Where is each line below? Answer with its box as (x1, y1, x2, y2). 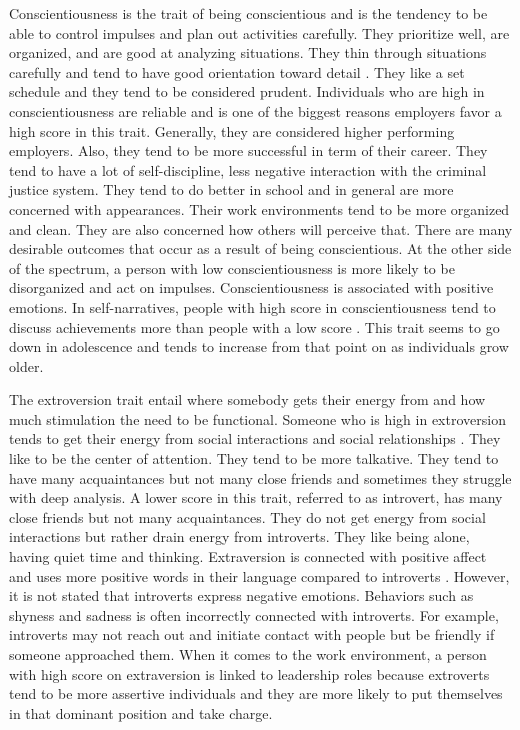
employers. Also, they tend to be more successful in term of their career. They (9, 140, 488, 161)
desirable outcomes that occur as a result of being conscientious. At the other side (9, 238, 512, 259)
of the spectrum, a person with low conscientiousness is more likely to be (9, 257, 455, 278)
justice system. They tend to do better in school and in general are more (9, 179, 454, 200)
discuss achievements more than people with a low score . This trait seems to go (9, 316, 500, 337)
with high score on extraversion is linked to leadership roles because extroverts (9, 663, 490, 684)
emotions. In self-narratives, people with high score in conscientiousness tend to (9, 296, 496, 317)
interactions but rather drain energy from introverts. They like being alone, (9, 526, 470, 547)
